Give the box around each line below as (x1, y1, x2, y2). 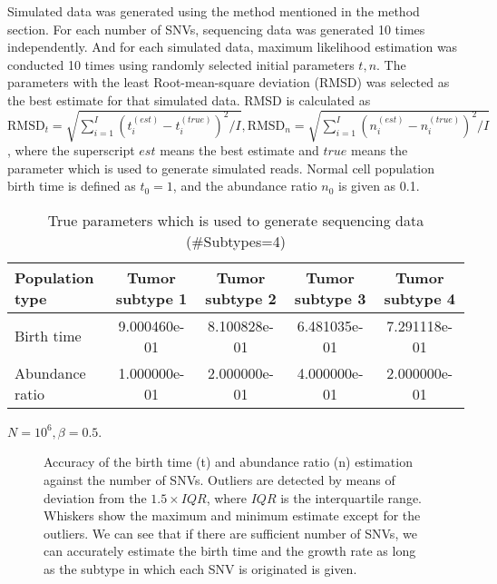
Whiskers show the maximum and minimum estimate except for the (44, 506, 421, 525)
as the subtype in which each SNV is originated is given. (44, 559, 357, 579)
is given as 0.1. (337, 176, 420, 195)
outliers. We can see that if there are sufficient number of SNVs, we (44, 523, 417, 542)
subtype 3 (294, 287, 366, 309)
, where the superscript (7, 141, 135, 160)
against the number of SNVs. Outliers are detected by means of (44, 470, 395, 490)
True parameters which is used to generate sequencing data (47, 209, 424, 231)
